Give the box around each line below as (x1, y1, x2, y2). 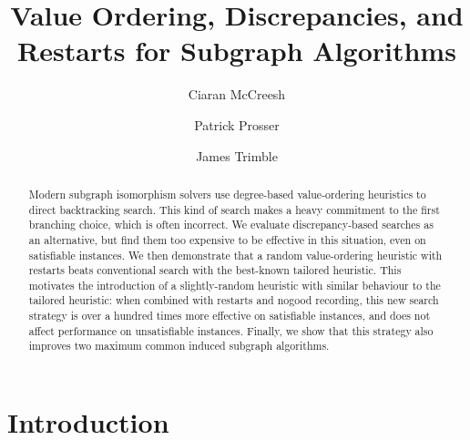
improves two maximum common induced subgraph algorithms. (28, 338, 330, 353)
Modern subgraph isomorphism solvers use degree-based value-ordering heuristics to (28, 186, 426, 201)
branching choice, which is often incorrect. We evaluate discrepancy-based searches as (28, 217, 434, 232)
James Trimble (196, 146, 278, 165)
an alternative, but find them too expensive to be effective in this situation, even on (28, 231, 426, 247)
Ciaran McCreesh (188, 85, 286, 104)
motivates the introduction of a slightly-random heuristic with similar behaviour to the (28, 277, 441, 292)
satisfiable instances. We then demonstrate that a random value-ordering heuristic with (28, 247, 443, 262)
